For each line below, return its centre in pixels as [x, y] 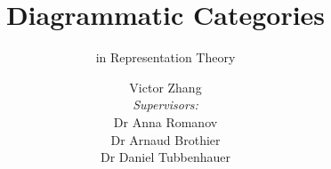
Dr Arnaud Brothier [165, 139]
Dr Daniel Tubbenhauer [165, 157]
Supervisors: [165, 105]
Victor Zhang [165, 87]
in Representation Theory [165, 57]
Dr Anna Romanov [165, 121]
